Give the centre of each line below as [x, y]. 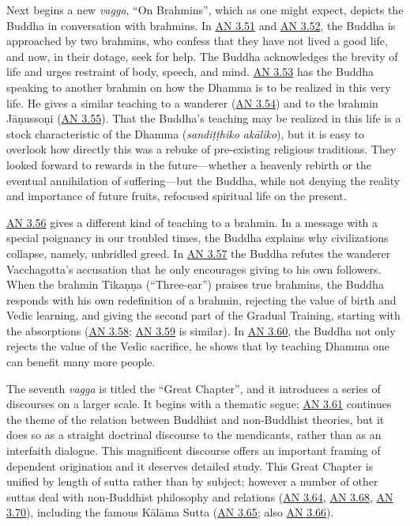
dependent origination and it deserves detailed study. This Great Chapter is [190, 465]
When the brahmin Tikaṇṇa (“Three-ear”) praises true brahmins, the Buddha [195, 284]
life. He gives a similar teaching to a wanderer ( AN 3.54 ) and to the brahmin [192, 102]
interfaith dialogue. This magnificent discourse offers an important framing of [194, 450]
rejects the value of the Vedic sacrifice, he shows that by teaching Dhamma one [198, 346]
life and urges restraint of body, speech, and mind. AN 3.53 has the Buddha [190, 72]
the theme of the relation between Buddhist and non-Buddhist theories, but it [196, 419]
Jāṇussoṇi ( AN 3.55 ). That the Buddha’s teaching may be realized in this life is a [204, 118]
